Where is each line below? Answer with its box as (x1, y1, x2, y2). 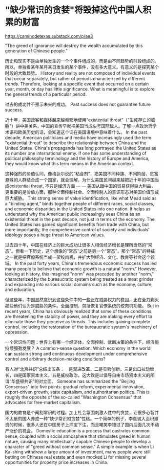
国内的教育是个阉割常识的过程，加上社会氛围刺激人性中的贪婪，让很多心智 (5, 409, 155, 415)
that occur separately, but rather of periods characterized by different (5, 75, 145, 81)
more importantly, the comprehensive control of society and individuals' (5, 226, 150, 232)
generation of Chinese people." (5, 47, 68, 54)
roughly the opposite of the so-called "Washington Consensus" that (5, 394, 142, 400)
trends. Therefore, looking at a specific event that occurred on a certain (5, 81, 149, 87)
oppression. (5, 329, 29, 335)
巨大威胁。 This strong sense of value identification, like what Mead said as (5, 195, 157, 201)
